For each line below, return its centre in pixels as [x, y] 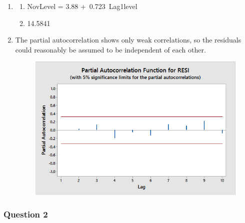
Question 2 [26, 214]
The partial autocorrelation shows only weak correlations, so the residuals [128, 40]
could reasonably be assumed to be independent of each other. [110, 49]
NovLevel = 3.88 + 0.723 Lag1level [82, 6]
